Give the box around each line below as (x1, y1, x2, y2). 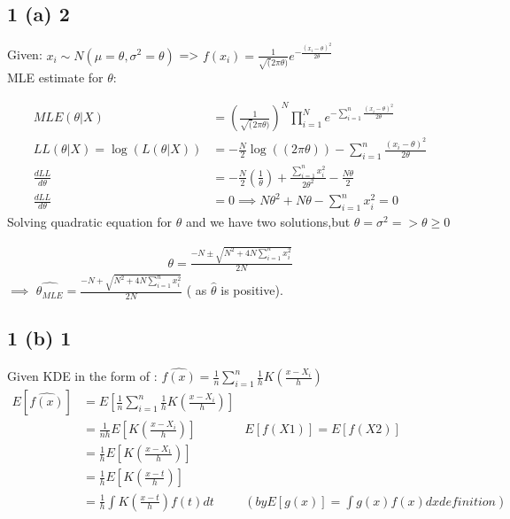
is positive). (220, 281, 283, 299)
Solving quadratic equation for (7, 213, 173, 231)
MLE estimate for (7, 68, 104, 87)
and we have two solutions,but (185, 213, 351, 231)
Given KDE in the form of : (7, 367, 158, 385)
